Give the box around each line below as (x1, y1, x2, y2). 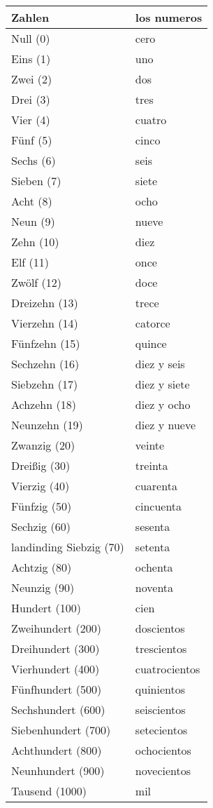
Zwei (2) (11, 71, 52, 87)
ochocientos (135, 742, 191, 758)
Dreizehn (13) (11, 295, 78, 311)
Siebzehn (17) (11, 376, 78, 392)
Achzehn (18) (11, 396, 76, 412)
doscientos (135, 620, 185, 636)
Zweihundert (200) (11, 620, 101, 636)
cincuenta (135, 498, 182, 514)
